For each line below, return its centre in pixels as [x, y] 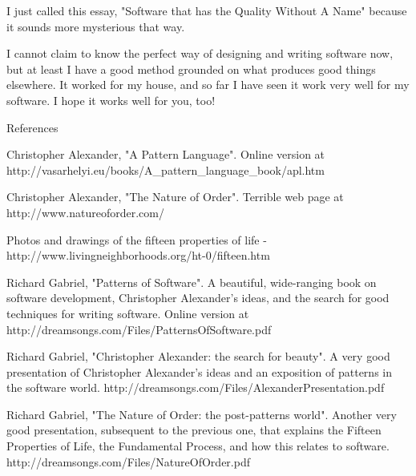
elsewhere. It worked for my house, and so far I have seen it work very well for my [208, 85]
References [32, 127]
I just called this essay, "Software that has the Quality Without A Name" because [207, 10]
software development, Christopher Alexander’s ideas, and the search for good [198, 298]
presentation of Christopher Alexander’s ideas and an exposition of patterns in [199, 371]
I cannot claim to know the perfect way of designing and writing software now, [200, 53]
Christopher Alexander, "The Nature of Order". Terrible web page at [175, 197]
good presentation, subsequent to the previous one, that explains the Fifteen [194, 430]
